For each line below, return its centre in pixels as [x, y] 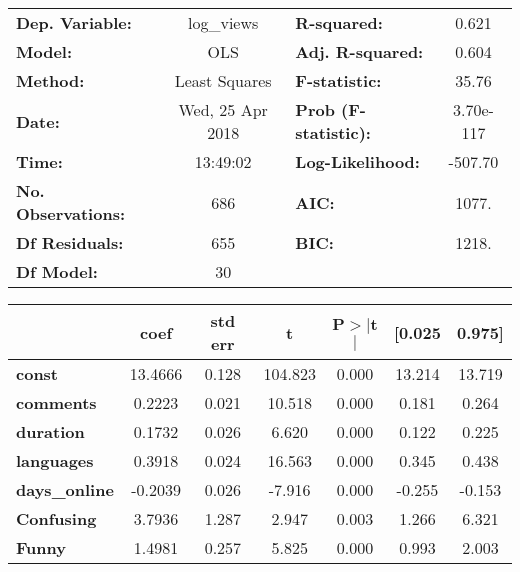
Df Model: [57, 271]
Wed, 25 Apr [223, 109]
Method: [50, 80]
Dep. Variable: [74, 22]
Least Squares [223, 80]
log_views [223, 22]
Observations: [71, 213]
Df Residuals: [70, 242]
